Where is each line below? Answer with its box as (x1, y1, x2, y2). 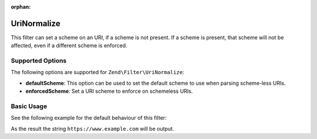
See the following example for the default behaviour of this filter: (11, 114, 167, 121)
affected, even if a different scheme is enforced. (11, 42, 127, 49)
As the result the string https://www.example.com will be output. (11, 125, 174, 132)
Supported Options (11, 57, 67, 65)
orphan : (11, 4, 31, 10)
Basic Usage (11, 102, 48, 110)
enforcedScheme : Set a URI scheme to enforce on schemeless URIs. (25, 88, 193, 95)
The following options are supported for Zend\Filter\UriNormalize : (11, 69, 184, 76)
